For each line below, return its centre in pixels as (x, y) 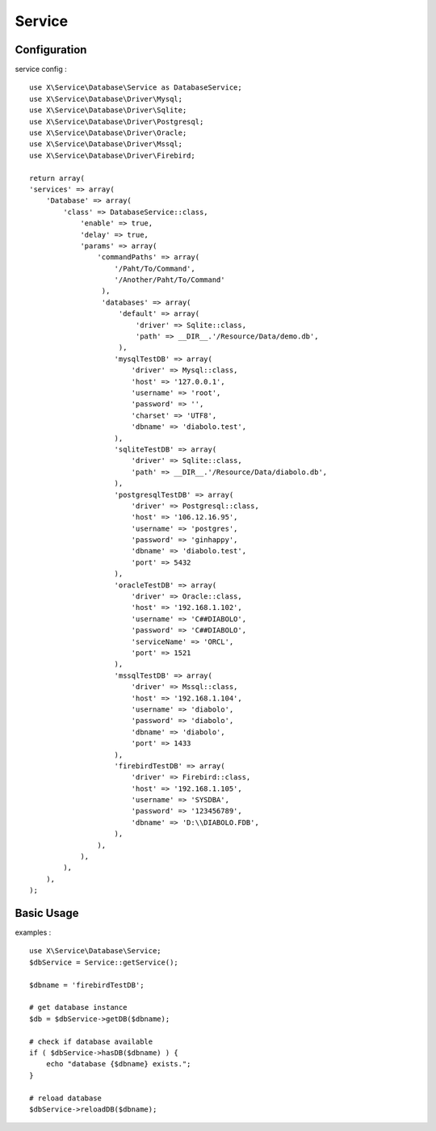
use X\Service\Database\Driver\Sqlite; (108, 110)
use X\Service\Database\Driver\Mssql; (106, 144)
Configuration (51, 50)
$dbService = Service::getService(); (104, 962)
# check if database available (91, 1041)
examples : (33, 932)
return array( (57, 178)
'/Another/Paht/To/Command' (170, 280)
